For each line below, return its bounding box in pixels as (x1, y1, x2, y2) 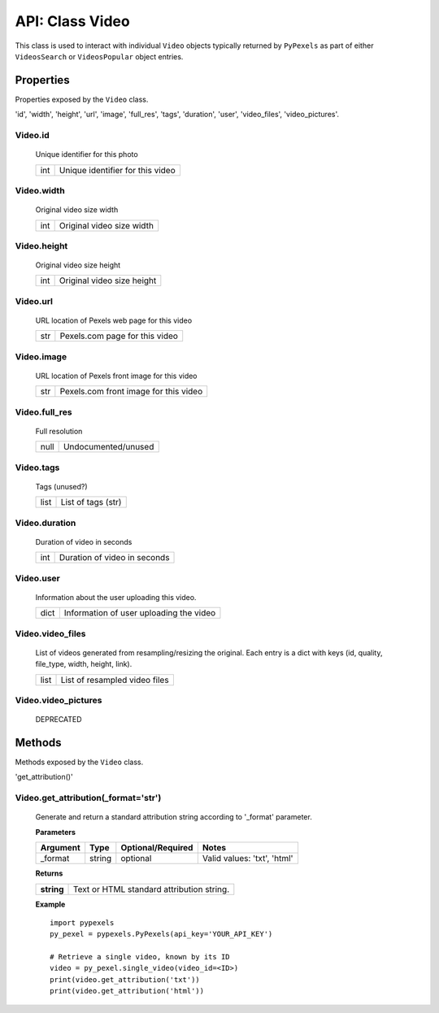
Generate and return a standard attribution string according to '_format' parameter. (35, 812, 312, 822)
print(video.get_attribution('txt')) (50, 975, 201, 984)
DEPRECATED (35, 715, 82, 724)
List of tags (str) (60, 497, 122, 508)
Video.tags (15, 462, 60, 473)
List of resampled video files (60, 674, 170, 685)
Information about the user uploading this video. (35, 592, 197, 602)
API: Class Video (15, 12, 130, 30)
